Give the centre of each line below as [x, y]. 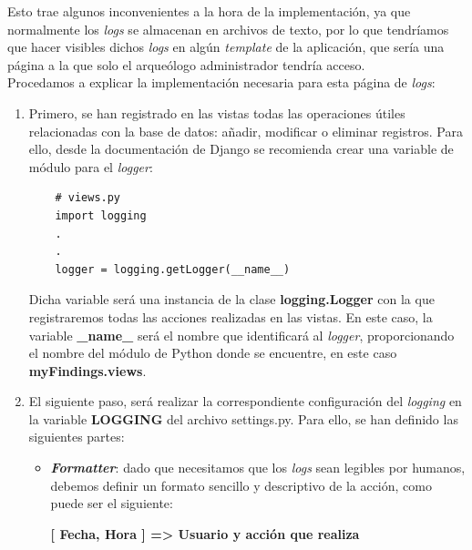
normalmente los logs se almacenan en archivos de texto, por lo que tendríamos [228, 29]
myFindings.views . [87, 370]
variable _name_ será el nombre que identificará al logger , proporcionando [241, 335]
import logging [101, 215]
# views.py [88, 198]
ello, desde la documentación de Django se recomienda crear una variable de [241, 149]
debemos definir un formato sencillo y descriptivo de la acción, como [241, 485]
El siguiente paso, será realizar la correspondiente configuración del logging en [245, 401]
